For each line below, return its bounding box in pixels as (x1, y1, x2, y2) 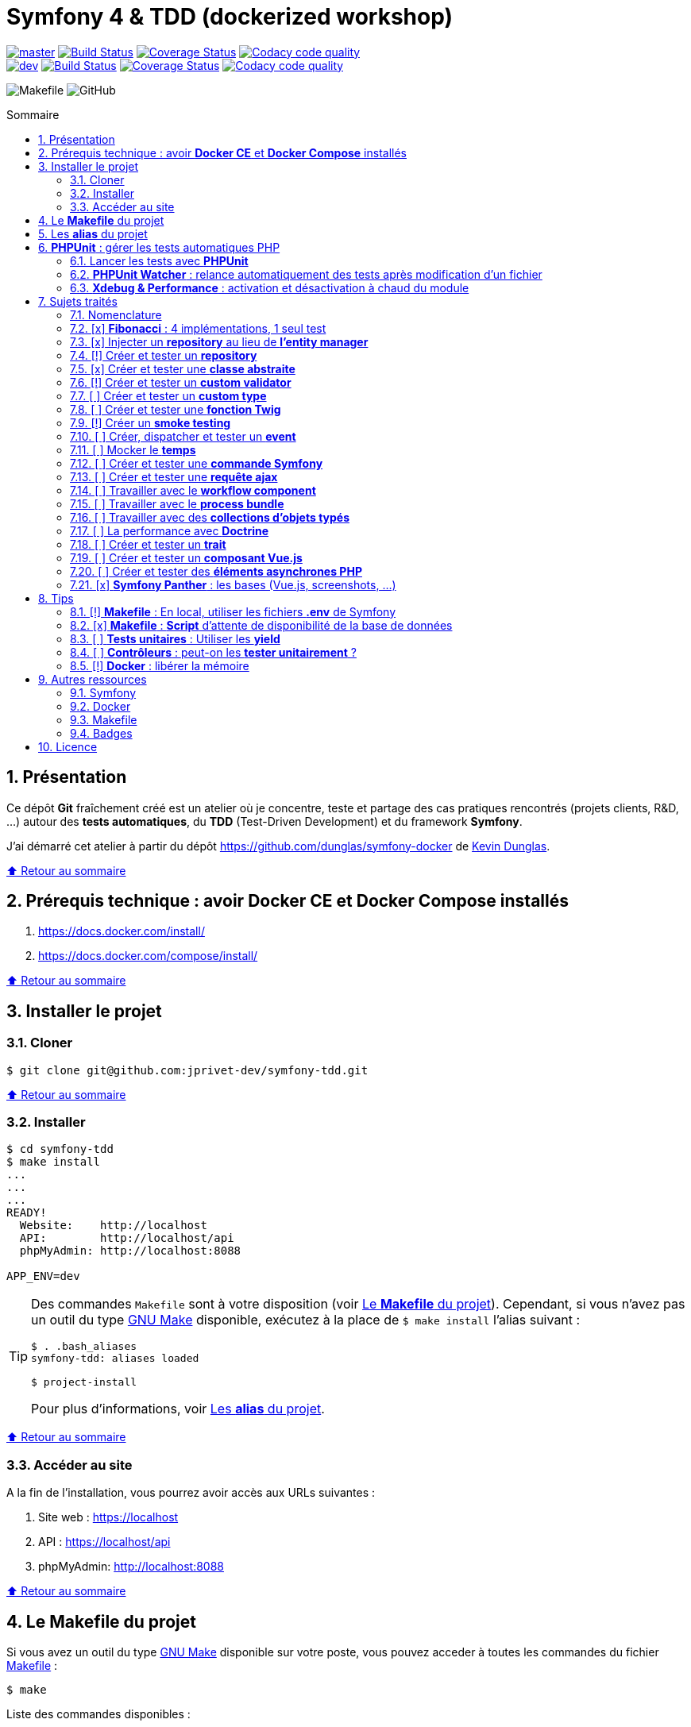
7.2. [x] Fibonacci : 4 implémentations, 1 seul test (70, 321, 326, 335)
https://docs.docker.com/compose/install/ (38, 949, 258, 963)
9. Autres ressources (38, 672, 147, 686)
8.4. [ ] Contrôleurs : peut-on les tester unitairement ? (70, 645, 357, 659)
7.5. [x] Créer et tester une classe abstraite (70, 361, 295, 376)
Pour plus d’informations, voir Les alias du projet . (31, 1401, 325, 1417)
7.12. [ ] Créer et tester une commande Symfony (70, 456, 323, 470)
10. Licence (38, 739, 98, 754)
